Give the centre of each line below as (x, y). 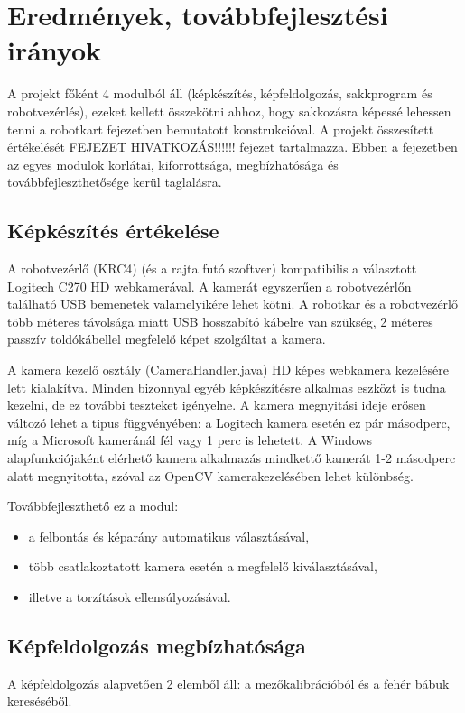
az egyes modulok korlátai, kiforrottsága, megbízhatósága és (173, 164)
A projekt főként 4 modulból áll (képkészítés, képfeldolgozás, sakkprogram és (220, 93)
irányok (55, 50)
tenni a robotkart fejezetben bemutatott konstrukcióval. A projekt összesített (221, 129)
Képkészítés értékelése (113, 231)
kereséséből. (40, 701)
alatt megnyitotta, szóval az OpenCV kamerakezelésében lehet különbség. (210, 475)
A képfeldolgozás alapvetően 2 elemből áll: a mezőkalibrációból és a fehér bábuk (228, 683)
